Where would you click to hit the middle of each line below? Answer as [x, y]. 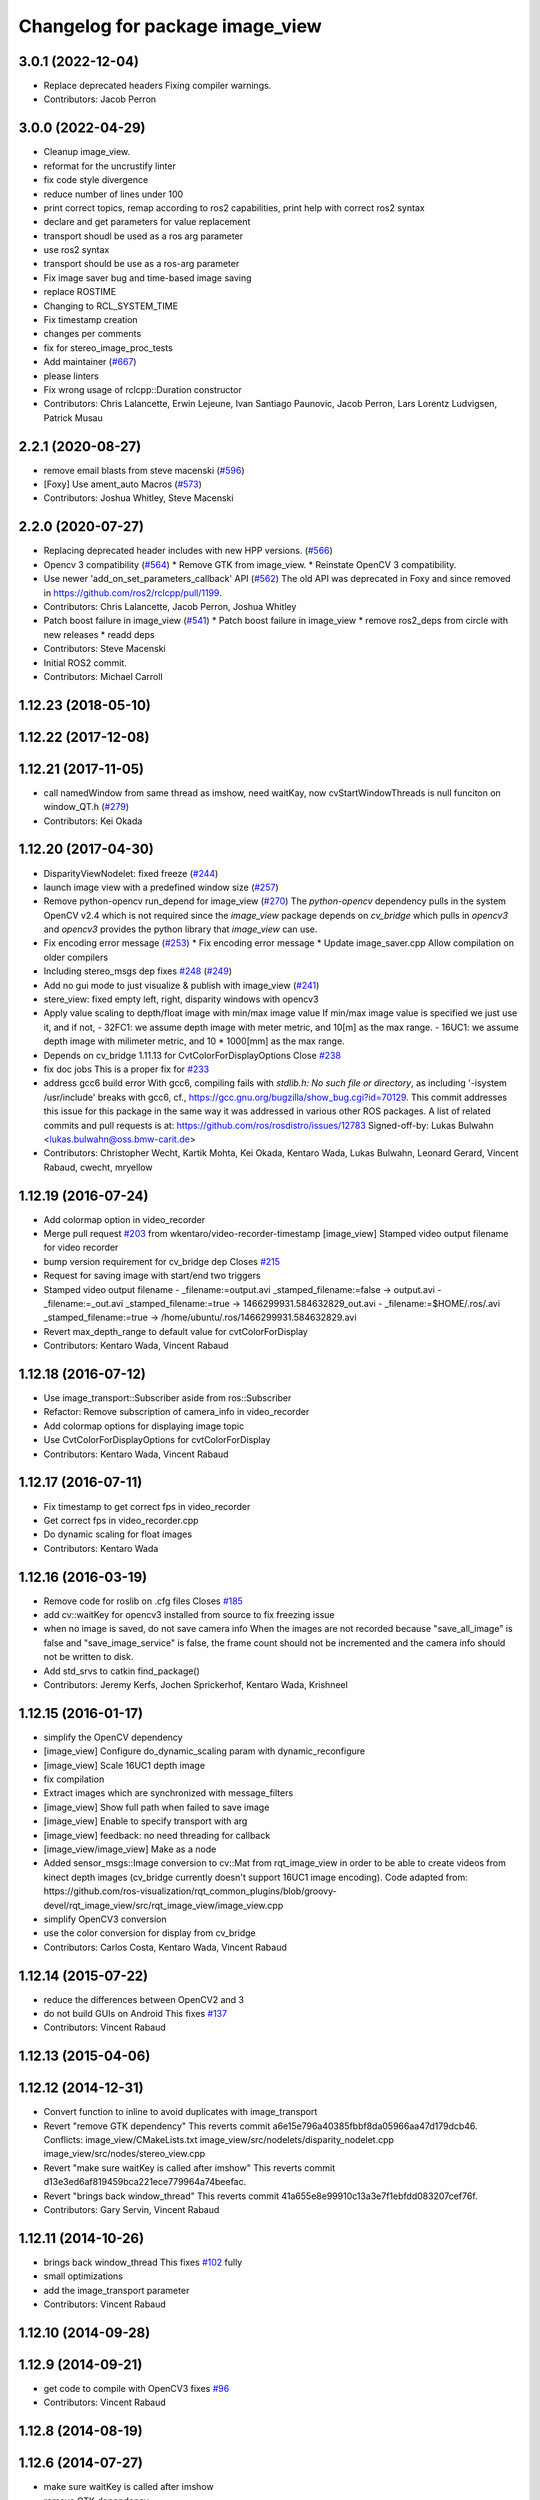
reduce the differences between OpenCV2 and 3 [144, 1999]
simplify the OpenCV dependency [113, 1737]
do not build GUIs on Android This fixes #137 [135, 2013]
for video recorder [81, 1247]
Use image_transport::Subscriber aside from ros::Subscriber [167, 1398]
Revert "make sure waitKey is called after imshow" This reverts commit [189, 2167]
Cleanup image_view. [87, 152]
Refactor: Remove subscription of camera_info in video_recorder [176, 1412]
